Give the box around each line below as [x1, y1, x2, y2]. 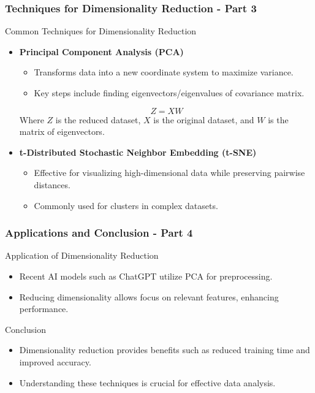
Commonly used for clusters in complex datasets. [34, 199, 218, 212]
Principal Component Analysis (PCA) [19, 45, 184, 58]
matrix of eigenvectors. [19, 125, 105, 138]
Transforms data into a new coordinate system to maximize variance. [34, 66, 294, 78]
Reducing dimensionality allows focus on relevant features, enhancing [19, 290, 279, 303]
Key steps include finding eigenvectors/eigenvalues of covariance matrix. [34, 86, 305, 99]
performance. [19, 302, 69, 315]
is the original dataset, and [153, 113, 254, 126]
